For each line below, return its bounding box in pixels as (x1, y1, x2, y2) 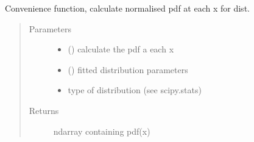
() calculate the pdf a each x (68, 43, 174, 55)
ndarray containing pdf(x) (53, 124, 150, 137)
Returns (29, 104, 59, 116)
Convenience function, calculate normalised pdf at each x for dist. (5, 2, 250, 14)
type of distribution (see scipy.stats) (68, 83, 202, 96)
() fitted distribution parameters (68, 63, 188, 76)
